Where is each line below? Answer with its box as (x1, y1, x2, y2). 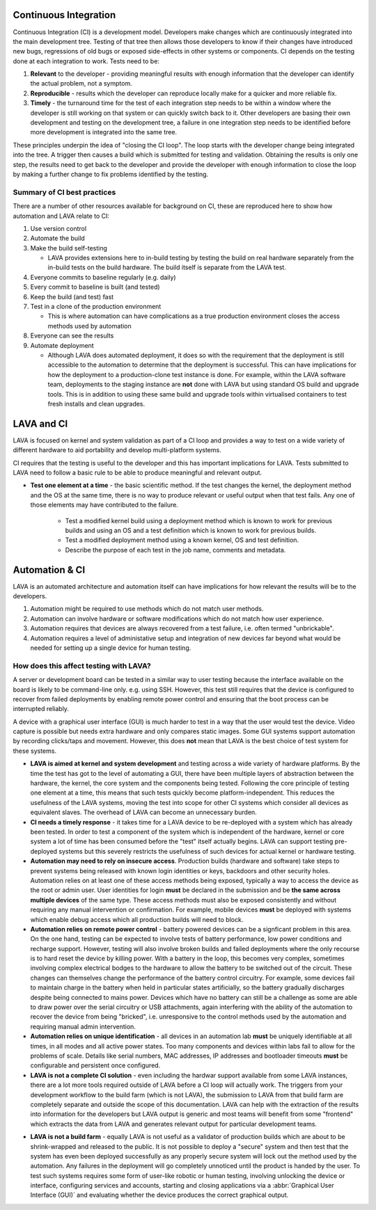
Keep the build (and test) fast (30, 292, 114, 301)
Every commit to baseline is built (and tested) (30, 282, 160, 292)
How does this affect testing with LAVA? (13, 661, 151, 671)
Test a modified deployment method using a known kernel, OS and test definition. (65, 536, 299, 544)
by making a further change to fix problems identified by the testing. (13, 170, 209, 178)
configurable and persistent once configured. (30, 1061, 161, 1069)
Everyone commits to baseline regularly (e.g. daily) (30, 273, 177, 281)
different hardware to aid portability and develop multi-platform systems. (13, 446, 222, 454)
